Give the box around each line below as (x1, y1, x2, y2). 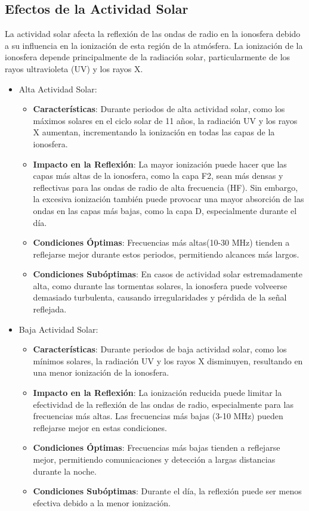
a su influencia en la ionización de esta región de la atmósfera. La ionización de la (5, 39, 303, 51)
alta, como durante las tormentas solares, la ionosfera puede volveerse (33, 279, 288, 292)
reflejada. (33, 303, 67, 315)
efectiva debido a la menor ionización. (33, 496, 171, 509)
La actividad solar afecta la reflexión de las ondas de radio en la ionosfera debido (5, 27, 301, 40)
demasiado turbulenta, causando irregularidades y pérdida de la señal (33, 291, 287, 303)
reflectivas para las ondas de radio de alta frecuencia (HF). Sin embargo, (33, 181, 298, 193)
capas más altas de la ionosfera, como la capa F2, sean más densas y (33, 169, 283, 182)
